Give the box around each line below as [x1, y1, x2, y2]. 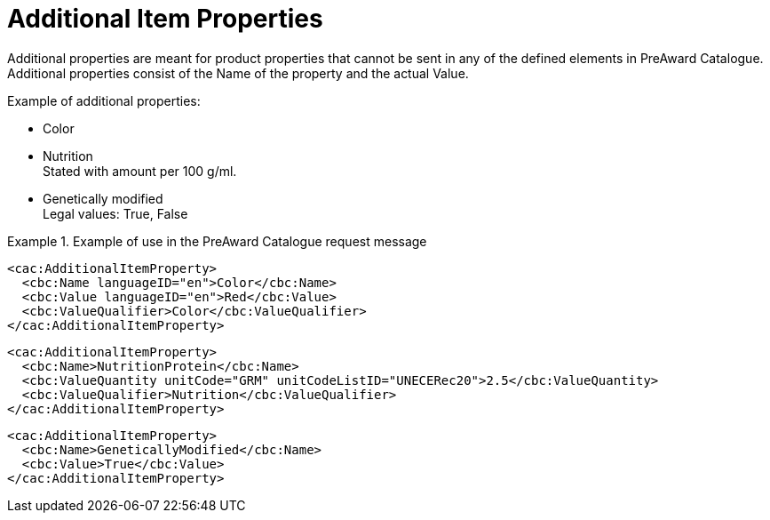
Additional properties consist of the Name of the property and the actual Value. [7, 65, 469, 81]
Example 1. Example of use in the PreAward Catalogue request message [7, 233, 427, 249]
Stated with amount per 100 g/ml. [43, 163, 237, 179]
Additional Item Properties [7, 4, 323, 34]
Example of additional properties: [7, 92, 201, 108]
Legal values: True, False [43, 205, 188, 221]
